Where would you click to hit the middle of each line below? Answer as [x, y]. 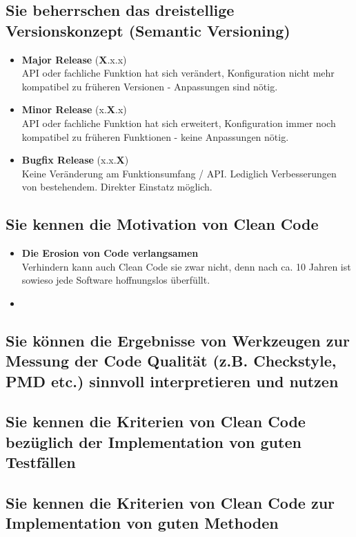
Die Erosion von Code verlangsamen [110, 253]
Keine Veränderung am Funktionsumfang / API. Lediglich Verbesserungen [179, 173]
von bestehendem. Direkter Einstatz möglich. [117, 187]
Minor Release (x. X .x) [74, 109]
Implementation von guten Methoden [142, 523]
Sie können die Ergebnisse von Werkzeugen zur [178, 340]
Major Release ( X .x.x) [74, 59]
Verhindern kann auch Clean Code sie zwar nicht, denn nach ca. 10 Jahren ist [186, 266]
